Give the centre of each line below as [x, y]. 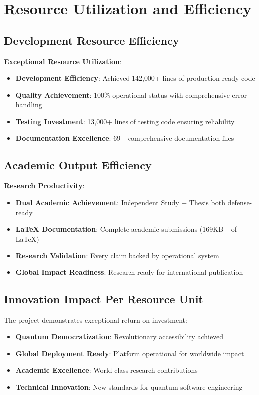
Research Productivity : [44, 186]
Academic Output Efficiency [78, 165]
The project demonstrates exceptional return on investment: [96, 320]
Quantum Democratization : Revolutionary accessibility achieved [120, 336]
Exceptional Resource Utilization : [63, 61]
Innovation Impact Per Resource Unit [104, 299]
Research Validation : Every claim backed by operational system [117, 255]
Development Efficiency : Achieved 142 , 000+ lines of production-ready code [135, 78]
